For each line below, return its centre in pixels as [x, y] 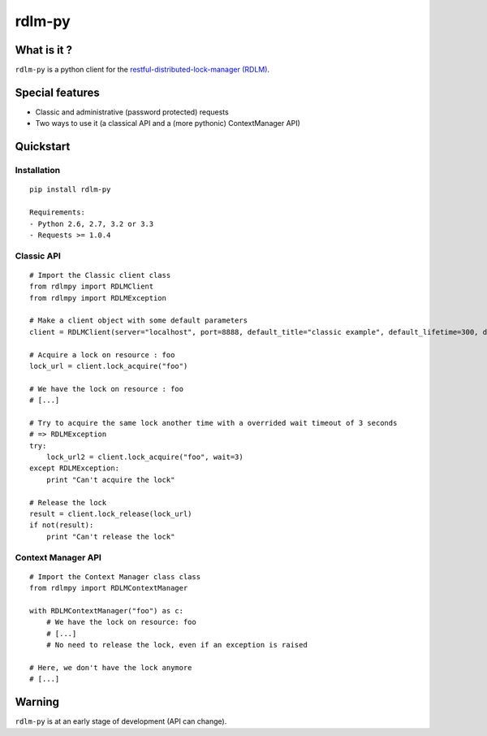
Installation [38, 171]
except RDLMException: [75, 468]
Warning [37, 702]
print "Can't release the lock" [110, 537]
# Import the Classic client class [100, 275]
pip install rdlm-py [70, 190]
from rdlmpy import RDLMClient [92, 287]
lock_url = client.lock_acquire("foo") [109, 366]
